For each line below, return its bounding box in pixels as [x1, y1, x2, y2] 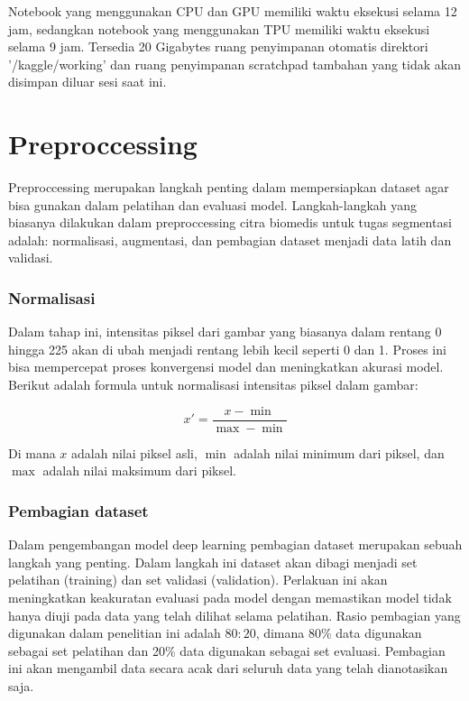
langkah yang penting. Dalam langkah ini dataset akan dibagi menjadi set [8, 552, 418, 571]
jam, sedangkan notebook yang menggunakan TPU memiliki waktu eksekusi [8, 19, 430, 38]
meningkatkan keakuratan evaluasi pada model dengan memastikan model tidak [8, 587, 452, 606]
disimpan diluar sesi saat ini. [8, 72, 167, 91]
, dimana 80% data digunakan [255, 623, 422, 642]
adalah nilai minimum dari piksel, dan [234, 443, 445, 462]
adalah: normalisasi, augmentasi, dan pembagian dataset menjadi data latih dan [8, 230, 452, 249]
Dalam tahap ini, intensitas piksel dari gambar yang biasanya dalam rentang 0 [8, 322, 442, 341]
